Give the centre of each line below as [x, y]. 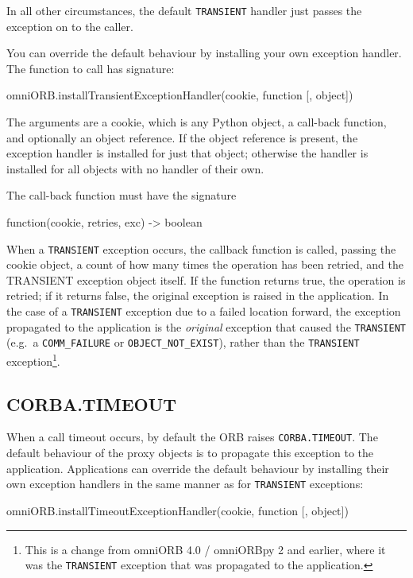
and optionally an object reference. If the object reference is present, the [182, 137]
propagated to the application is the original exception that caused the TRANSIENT [206, 326]
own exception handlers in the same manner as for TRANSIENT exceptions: [185, 484]
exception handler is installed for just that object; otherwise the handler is [187, 153]
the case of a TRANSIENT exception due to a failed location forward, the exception [204, 311]
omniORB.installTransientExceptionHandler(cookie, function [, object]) [180, 95]
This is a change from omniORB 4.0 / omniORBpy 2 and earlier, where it [205, 549]
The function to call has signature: [91, 68]
